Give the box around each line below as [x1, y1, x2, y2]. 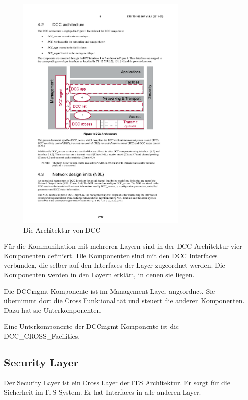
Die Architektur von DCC [23, 224, 100, 235]
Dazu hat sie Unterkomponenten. [4, 305, 102, 315]
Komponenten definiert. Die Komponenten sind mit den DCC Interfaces [4, 250, 218, 260]
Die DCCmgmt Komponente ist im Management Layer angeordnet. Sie [4, 286, 215, 296]
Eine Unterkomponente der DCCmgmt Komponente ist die [4, 321, 179, 331]
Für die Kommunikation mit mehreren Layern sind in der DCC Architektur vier [4, 241, 242, 251]
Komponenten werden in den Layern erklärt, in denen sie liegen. [4, 269, 195, 279]
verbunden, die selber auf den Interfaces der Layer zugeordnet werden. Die [4, 260, 225, 270]
